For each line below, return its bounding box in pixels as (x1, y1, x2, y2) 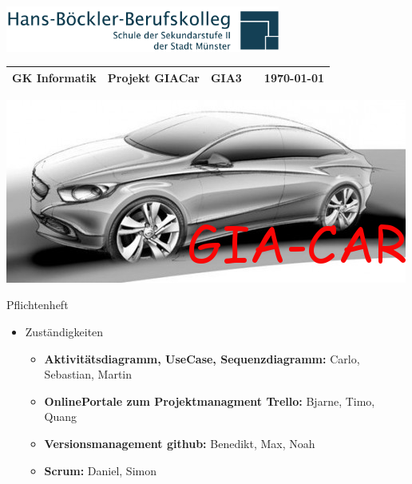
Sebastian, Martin (44, 366, 133, 383)
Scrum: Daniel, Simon (44, 462, 156, 478)
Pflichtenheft (6, 296, 69, 313)
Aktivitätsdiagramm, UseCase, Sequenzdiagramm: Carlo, (44, 350, 360, 367)
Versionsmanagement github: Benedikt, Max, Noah (44, 435, 315, 452)
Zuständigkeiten (25, 323, 104, 340)
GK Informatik (12, 69, 97, 85)
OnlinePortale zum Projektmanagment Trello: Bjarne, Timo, (44, 392, 375, 409)
